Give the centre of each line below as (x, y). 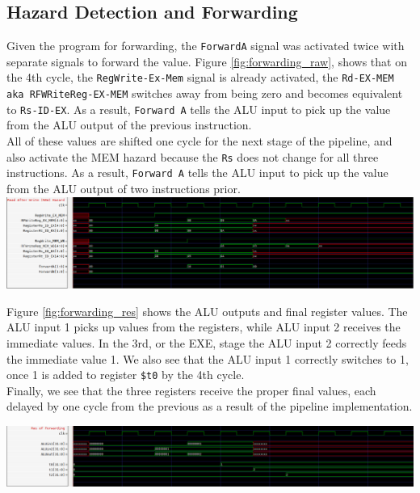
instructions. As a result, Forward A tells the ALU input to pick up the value (197, 173)
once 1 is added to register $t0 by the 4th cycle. (126, 375)
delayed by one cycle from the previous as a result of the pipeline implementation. (210, 406)
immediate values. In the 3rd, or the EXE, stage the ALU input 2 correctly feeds (207, 342)
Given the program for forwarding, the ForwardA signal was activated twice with (206, 46)
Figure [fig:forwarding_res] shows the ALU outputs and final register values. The (207, 311)
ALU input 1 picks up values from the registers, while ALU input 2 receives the (204, 327)
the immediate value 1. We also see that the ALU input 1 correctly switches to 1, (208, 358)
